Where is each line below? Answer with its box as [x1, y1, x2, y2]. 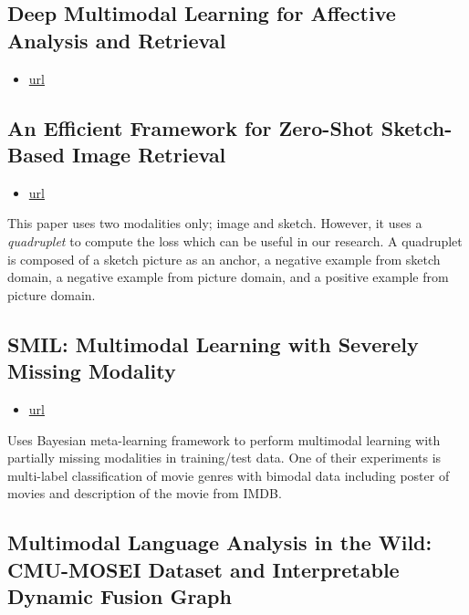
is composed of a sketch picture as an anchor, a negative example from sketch [7, 249, 441, 268]
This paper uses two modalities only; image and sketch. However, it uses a [7, 214, 422, 233]
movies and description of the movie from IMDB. [7, 484, 282, 503]
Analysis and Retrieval [7, 26, 226, 54]
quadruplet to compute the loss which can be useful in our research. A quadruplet [7, 231, 463, 250]
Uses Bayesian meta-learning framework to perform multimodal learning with [7, 430, 441, 449]
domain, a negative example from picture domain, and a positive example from [7, 267, 449, 287]
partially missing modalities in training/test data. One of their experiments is [7, 448, 442, 467]
